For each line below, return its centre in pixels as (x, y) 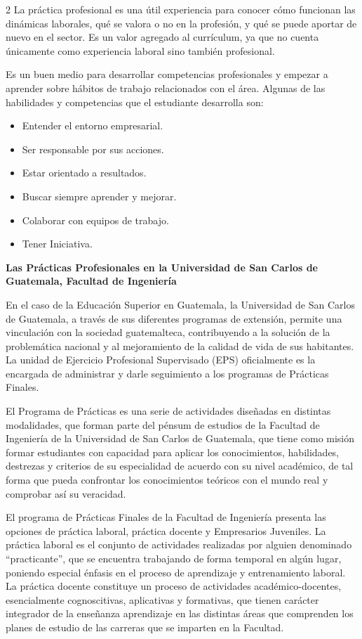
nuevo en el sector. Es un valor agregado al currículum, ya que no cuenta (162, 37)
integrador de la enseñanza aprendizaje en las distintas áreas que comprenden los (180, 613)
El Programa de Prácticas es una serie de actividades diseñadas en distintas (168, 411)
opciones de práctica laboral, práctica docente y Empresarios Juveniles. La (166, 530)
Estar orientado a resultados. (84, 173)
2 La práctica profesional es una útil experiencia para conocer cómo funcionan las (181, 9)
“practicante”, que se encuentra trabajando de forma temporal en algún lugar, (174, 558)
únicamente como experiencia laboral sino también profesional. (140, 50)
